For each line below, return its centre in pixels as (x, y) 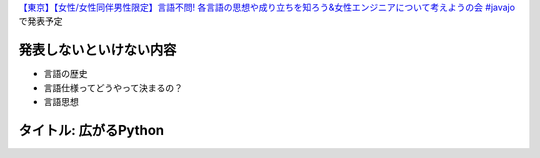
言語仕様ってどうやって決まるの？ (113, 87)
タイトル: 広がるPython (91, 130)
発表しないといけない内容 (97, 50)
